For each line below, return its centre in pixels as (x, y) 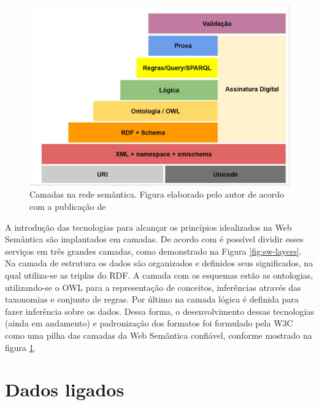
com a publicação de (68, 206)
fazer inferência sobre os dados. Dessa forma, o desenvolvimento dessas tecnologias (159, 311)
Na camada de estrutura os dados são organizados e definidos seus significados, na (159, 263)
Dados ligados (65, 389)
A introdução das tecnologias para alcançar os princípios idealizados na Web (148, 227)
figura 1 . (21, 347)
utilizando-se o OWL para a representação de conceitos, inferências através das (153, 287)
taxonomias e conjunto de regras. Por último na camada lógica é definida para (152, 299)
